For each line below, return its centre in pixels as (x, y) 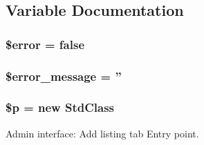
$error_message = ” (64, 76)
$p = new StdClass (60, 107)
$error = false (45, 44)
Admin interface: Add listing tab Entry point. (102, 133)
